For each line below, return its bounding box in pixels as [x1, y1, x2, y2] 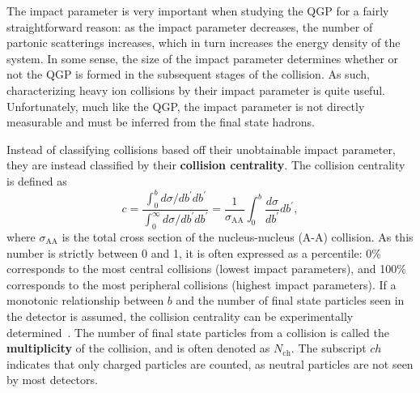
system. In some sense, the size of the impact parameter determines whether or [6, 49, 399, 66]
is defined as [6, 172, 67, 189]
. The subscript [291, 340, 367, 357]
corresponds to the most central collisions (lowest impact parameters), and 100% [6, 260, 406, 277]
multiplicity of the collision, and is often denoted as [6, 340, 270, 357]
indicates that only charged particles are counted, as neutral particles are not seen [6, 355, 414, 372]
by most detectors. [6, 371, 98, 388]
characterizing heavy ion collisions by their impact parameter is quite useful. [6, 81, 385, 98]
